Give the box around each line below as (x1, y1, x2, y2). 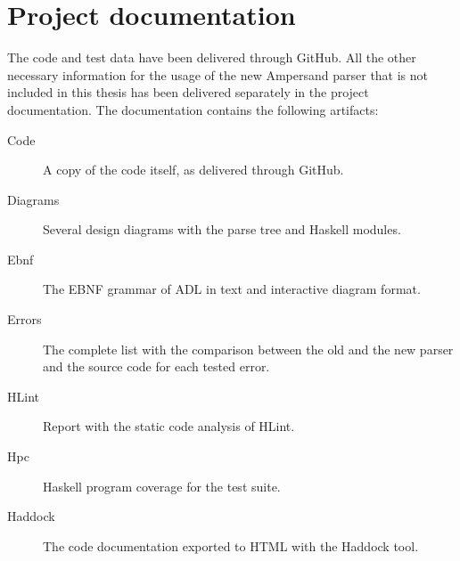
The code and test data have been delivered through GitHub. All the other (7, 48, 416, 67)
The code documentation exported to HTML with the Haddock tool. (43, 536, 419, 555)
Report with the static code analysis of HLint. (43, 417, 295, 435)
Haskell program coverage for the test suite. (43, 476, 281, 495)
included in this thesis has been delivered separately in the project (7, 83, 369, 102)
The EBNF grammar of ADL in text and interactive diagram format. (43, 280, 421, 298)
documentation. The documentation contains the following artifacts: (7, 100, 379, 118)
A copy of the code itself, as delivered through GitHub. (43, 160, 344, 179)
